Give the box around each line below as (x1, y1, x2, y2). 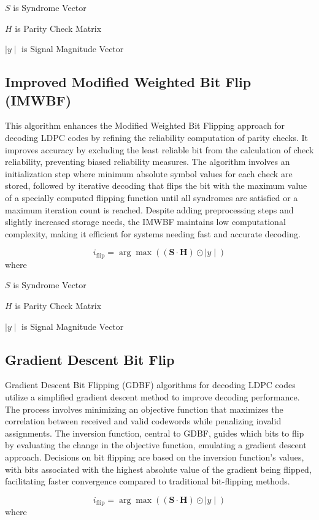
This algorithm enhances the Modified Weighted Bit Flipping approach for (5, 119, 285, 132)
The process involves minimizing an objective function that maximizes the (5, 402, 283, 415)
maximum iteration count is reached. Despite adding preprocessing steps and (5, 203, 294, 216)
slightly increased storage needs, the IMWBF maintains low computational (5, 215, 286, 228)
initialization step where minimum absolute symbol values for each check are (5, 167, 293, 180)
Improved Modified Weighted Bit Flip (5, 72, 252, 91)
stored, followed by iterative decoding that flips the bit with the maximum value (5, 179, 307, 192)
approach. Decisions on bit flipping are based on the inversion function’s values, (5, 450, 304, 463)
